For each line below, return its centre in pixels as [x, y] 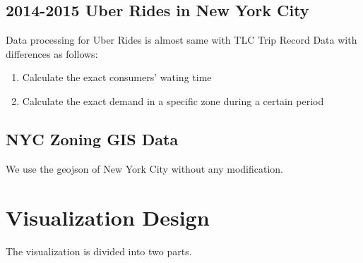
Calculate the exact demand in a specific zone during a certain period [173, 100]
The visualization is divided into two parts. [99, 251]
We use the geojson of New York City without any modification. [144, 168]
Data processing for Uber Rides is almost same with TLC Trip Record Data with [181, 40]
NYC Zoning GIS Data [92, 139]
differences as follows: [52, 53]
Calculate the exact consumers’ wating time [117, 77]
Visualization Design [108, 217]
